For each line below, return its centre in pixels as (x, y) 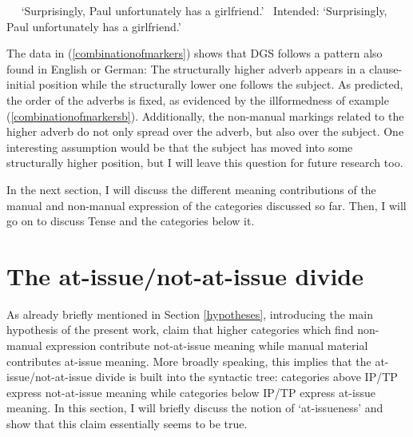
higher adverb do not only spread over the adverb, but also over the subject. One (205, 131)
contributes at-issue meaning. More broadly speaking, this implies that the (189, 361)
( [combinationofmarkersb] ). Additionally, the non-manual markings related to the (205, 115)
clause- (385, 68)
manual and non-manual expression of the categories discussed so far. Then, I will (206, 205)
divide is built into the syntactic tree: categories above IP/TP (246, 377)
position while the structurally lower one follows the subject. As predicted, (221, 84)
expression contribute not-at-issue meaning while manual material (207, 346)
